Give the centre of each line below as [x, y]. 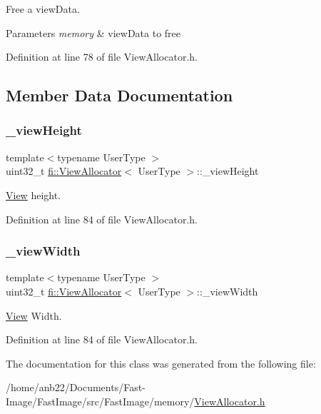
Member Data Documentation [119, 95]
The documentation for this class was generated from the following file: [161, 363]
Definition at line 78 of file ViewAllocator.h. [102, 57]
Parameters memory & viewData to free [93, 32]
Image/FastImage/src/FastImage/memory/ [100, 401]
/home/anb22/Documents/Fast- [76, 387]
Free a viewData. [43, 9]
